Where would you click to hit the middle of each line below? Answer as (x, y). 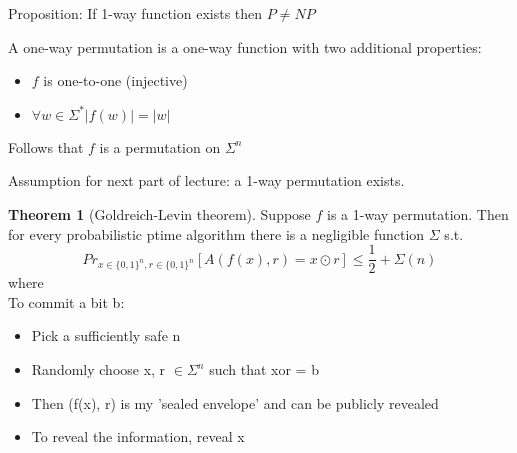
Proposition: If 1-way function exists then (135, 13)
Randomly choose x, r (98, 369)
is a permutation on (160, 146)
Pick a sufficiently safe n (106, 335)
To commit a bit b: (66, 301)
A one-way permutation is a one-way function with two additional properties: (245, 46)
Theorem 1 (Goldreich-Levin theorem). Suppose (159, 213)
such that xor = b (264, 369)
